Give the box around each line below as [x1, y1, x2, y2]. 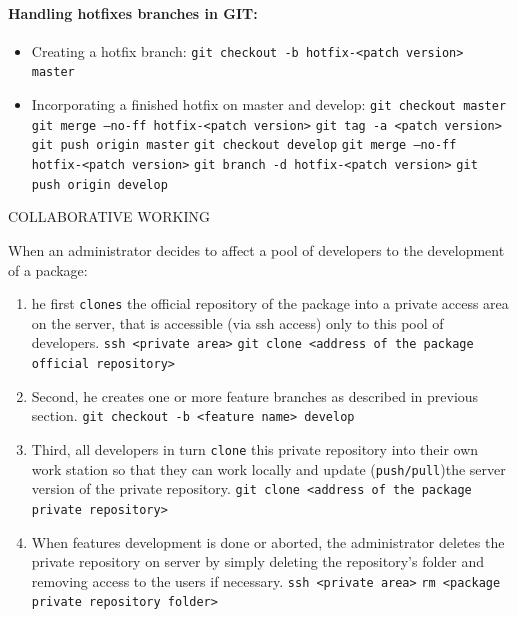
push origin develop [31, 177, 168, 192]
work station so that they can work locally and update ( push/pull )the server [31, 458, 506, 479]
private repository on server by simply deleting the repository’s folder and [31, 551, 485, 572]
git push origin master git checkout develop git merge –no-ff [31, 138, 457, 153]
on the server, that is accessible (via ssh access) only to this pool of [31, 312, 444, 333]
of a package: [8, 259, 88, 280]
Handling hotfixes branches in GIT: [8, 2, 258, 23]
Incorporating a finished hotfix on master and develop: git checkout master [31, 94, 507, 115]
